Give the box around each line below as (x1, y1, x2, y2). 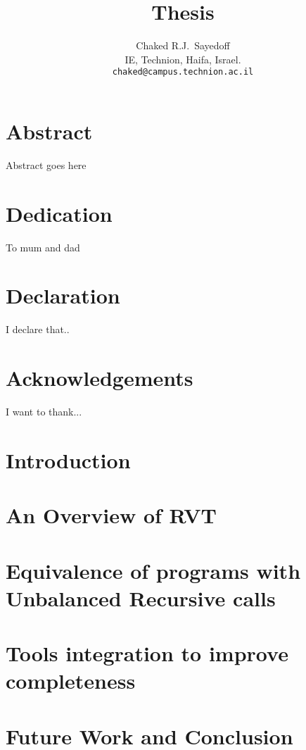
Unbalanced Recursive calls (6, 583, 276, 612)
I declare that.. (6, 322, 70, 337)
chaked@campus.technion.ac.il (112, 67, 254, 77)
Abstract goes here (6, 157, 87, 172)
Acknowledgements (6, 363, 193, 392)
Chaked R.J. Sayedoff (136, 38, 230, 53)
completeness (6, 666, 136, 695)
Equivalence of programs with (6, 556, 301, 585)
